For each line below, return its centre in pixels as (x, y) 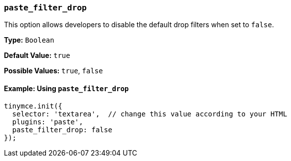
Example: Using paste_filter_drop (66, 88)
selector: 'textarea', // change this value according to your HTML (150, 114)
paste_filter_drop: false (62, 130)
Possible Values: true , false (54, 71)
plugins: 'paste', (48, 122)
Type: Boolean (29, 40)
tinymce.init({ (33, 106)
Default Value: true (37, 55)
